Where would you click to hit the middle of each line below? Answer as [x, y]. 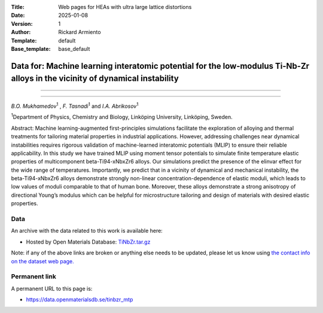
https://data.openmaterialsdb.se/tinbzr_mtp [80, 300]
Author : [21, 32]
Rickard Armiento [80, 32]
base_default [74, 48]
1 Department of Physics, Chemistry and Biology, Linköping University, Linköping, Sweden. [122, 117]
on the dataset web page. [42, 261]
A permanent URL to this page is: [52, 288]
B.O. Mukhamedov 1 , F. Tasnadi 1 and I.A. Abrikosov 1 [75, 106]
